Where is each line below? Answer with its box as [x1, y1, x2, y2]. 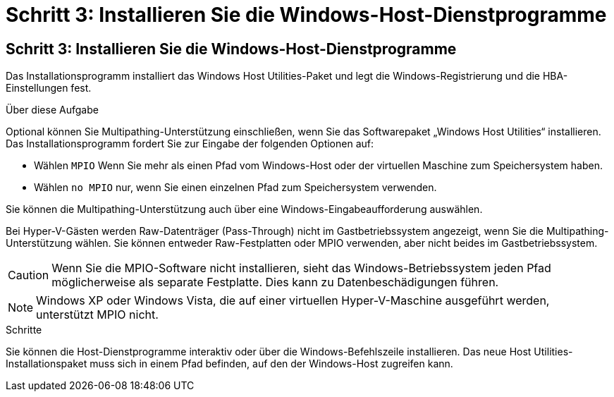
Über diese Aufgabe [6, 104, 99, 116]
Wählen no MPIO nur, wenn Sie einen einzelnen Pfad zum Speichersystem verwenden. [34, 181, 437, 194]
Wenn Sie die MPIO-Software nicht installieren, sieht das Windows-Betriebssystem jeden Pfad [51, 261, 551, 276]
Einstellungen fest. [6, 82, 92, 94]
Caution [8, 268, 49, 283]
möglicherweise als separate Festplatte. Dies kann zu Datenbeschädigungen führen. [51, 275, 499, 290]
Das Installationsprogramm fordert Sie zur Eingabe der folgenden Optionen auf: [6, 138, 374, 150]
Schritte [6, 324, 42, 336]
